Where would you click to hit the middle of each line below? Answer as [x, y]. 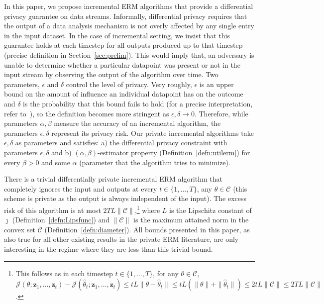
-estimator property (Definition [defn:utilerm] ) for [174, 152]
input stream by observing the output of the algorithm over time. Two [111, 74]
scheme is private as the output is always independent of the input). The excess [125, 198]
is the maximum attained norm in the [191, 220]
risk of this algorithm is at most [53, 210]
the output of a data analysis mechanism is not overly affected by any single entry [129, 26]
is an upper [216, 84]
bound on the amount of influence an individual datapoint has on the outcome [124, 94]
